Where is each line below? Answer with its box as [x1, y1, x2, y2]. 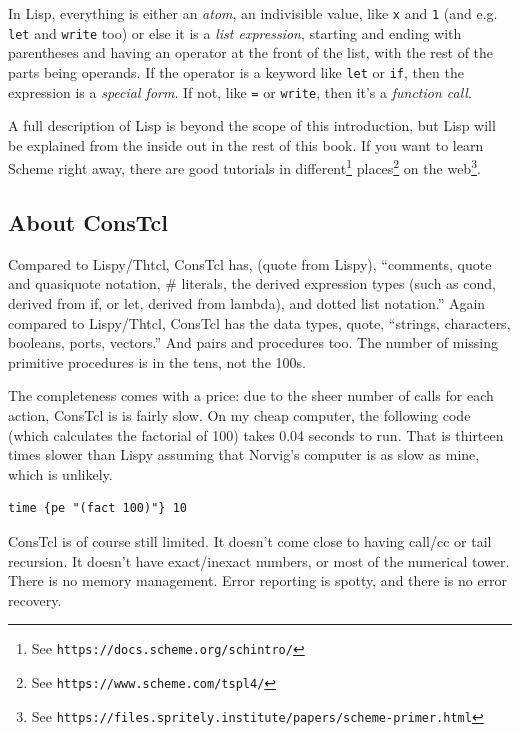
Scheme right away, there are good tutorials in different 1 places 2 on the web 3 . [8, 155, 481, 179]
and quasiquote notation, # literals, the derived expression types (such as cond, [8, 273, 496, 294]
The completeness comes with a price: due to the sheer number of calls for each [8, 385, 494, 406]
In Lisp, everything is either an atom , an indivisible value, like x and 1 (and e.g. [8, 3, 498, 23]
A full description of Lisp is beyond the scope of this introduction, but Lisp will [8, 115, 496, 136]
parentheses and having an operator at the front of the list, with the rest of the [8, 42, 494, 63]
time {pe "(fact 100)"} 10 [8, 501, 187, 516]
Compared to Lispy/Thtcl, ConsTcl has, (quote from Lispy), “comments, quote [8, 253, 492, 274]
